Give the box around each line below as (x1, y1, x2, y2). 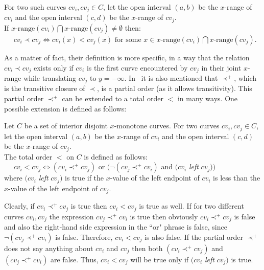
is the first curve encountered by (86, 62, 188, 73)
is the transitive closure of (4, 83, 85, 94)
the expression (49, 211, 94, 221)
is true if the (65, 172, 104, 183)
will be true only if (130, 254, 189, 264)
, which (234, 72, 257, 83)
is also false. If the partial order (145, 231, 244, 242)
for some (114, 36, 141, 43)
